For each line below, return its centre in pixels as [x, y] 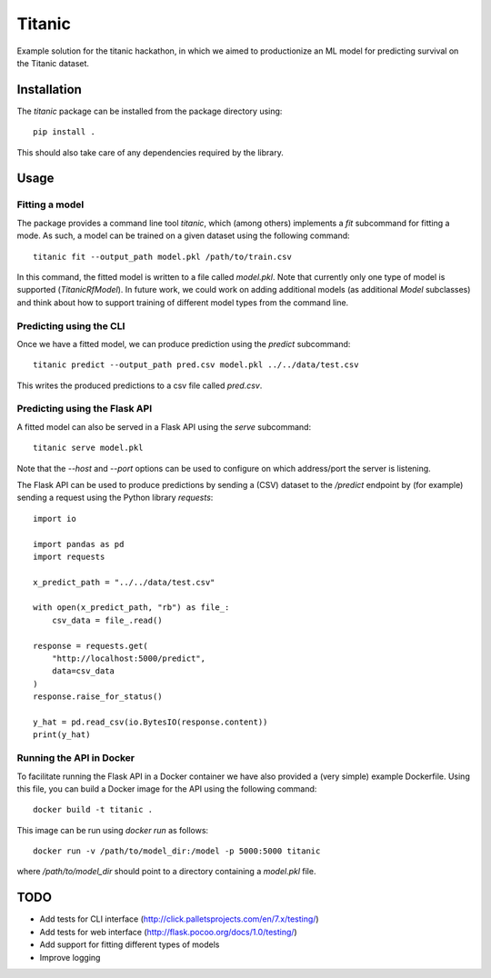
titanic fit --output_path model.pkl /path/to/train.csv [163, 256]
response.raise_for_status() [98, 697]
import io [55, 519]
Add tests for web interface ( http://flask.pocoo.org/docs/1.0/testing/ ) [168, 932]
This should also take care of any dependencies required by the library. [150, 152]
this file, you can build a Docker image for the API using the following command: [167, 788]
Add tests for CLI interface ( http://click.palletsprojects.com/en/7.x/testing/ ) [179, 919]
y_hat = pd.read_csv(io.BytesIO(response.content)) [150, 722]
